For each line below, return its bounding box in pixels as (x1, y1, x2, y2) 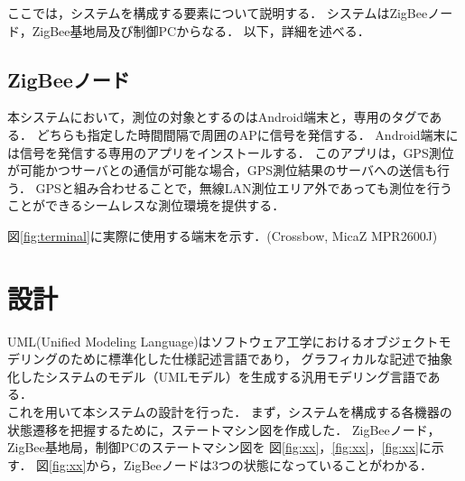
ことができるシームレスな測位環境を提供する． (7, 196, 285, 215)
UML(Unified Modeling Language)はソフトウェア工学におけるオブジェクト (7, 331, 439, 350)
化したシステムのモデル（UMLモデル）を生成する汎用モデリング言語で (7, 366, 428, 385)
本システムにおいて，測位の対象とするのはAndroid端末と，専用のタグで (7, 107, 430, 126)
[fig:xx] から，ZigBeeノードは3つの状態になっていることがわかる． (49, 455, 433, 474)
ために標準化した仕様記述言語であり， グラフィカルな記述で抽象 (70, 349, 453, 368)
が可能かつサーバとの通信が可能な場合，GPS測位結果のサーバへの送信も (7, 161, 437, 180)
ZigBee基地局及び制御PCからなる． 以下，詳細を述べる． (32, 21, 370, 40)
